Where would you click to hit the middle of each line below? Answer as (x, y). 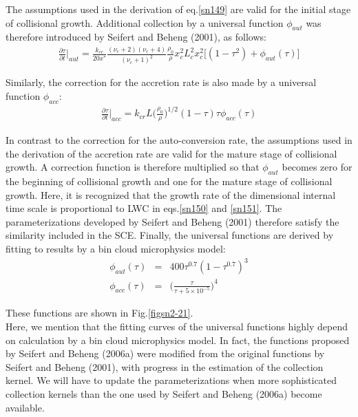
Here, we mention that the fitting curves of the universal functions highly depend (177, 327)
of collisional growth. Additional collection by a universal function (145, 22)
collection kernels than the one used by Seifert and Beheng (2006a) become (164, 394)
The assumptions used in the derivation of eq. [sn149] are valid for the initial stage (178, 9)
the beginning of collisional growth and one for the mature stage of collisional (169, 181)
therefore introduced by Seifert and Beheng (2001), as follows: (136, 37)
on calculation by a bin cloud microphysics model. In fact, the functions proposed (178, 340)
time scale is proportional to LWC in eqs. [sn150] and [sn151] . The (144, 208)
